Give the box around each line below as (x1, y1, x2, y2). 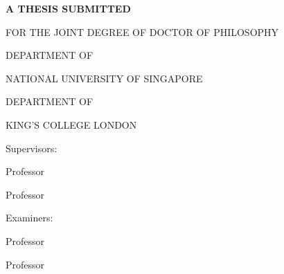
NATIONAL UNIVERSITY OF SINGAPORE (6, 71, 203, 85)
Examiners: (6, 210, 53, 225)
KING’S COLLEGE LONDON (6, 117, 137, 131)
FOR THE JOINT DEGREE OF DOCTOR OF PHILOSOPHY (6, 24, 279, 39)
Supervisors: (6, 140, 57, 155)
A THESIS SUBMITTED (6, 1, 131, 15)
